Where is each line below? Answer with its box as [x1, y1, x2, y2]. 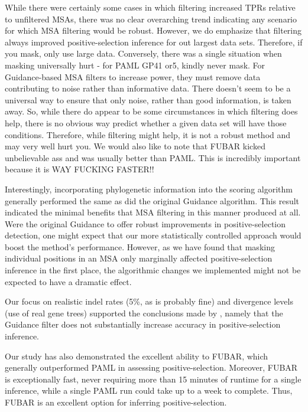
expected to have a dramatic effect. [5, 275, 132, 287]
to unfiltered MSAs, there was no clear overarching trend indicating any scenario [5, 12, 297, 25]
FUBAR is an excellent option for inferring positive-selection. [5, 396, 227, 408]
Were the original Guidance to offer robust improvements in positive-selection [5, 217, 286, 230]
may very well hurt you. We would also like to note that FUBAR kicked [5, 140, 265, 152]
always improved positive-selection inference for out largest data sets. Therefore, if [5, 35, 303, 48]
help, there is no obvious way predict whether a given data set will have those [5, 116, 287, 129]
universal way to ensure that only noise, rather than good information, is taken [5, 93, 291, 106]
